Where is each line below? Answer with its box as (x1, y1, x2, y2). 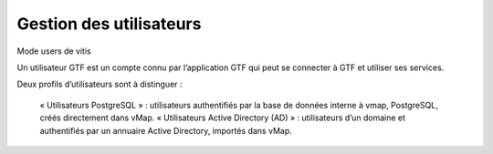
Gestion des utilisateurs (16, 14, 202, 34)
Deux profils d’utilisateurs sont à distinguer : (16, 78, 183, 90)
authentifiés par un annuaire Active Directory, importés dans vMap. (39, 125, 292, 136)
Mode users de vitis (16, 46, 91, 56)
